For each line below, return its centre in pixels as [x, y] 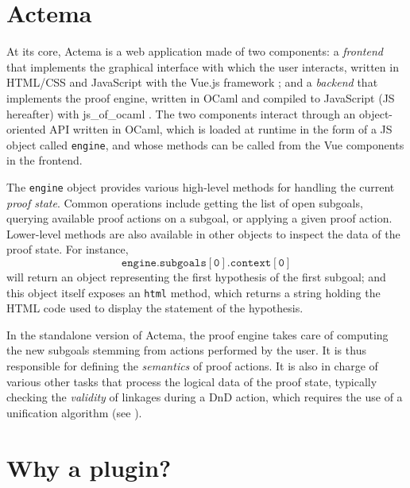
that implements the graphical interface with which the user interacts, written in [203, 66]
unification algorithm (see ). [74, 412]
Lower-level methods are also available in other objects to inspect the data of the [203, 233]
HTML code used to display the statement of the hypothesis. [155, 308]
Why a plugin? [89, 467]
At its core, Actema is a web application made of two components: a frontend [195, 51]
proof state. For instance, [68, 249]
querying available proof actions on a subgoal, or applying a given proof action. [199, 218]
